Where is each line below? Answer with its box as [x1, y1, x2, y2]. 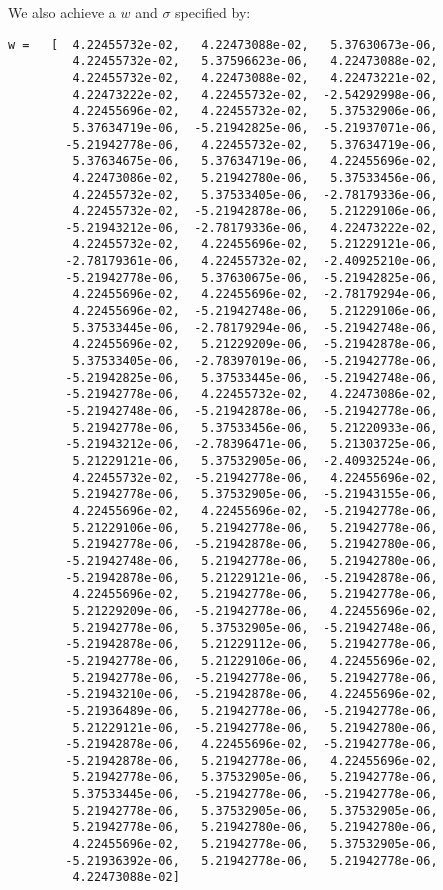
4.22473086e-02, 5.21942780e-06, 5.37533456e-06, [72, 170, 438, 185]
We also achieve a [8, 2, 116, 22]
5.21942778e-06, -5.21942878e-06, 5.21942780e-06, [72, 537, 438, 552]
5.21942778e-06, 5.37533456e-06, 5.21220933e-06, [72, 420, 438, 435]
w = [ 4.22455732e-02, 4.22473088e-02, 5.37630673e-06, [8, 37, 438, 52]
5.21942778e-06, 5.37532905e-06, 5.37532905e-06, [72, 803, 438, 818]
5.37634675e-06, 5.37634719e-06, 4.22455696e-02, [72, 154, 438, 169]
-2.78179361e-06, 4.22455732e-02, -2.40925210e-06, [65, 254, 438, 269]
